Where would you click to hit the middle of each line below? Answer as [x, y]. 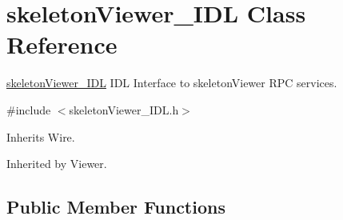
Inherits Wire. [41, 136]
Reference [62, 44]
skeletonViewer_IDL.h [124, 109]
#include [29, 109]
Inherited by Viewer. [57, 164]
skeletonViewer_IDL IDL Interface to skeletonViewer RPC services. [172, 83]
